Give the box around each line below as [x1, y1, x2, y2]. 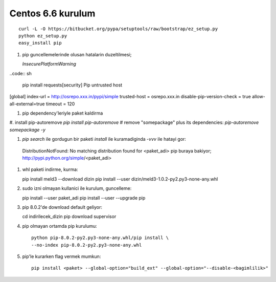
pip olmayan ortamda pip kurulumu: [22, 223, 97, 229]
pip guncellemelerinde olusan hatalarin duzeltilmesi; [22, 51, 132, 57]
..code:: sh [9, 70, 32, 76]
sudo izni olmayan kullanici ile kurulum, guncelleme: [22, 185, 132, 191]
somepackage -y [9, 126, 46, 133]
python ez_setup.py [18, 33, 67, 38]
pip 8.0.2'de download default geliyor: [22, 204, 102, 210]
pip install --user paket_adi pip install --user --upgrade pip [22, 194, 146, 201]
